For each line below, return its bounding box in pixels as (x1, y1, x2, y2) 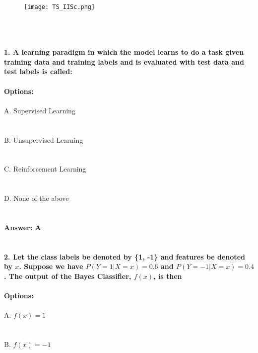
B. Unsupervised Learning (4, 134, 83, 145)
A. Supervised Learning (4, 105, 75, 115)
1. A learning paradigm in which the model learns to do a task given (4, 47, 244, 57)
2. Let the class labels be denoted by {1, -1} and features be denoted (4, 251, 245, 262)
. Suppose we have (19, 261, 83, 271)
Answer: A (4, 222, 41, 232)
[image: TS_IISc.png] (24, 3, 95, 10)
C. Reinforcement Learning (4, 164, 86, 174)
